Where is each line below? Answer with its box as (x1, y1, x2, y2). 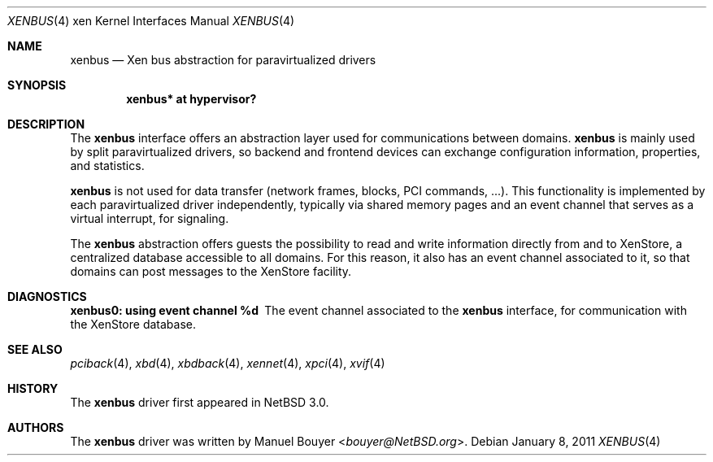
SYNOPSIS (7, 78, 67, 92)
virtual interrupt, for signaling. (70, 211, 229, 225)
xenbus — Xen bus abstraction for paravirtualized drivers (70, 53, 376, 67)
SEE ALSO (7, 342, 63, 356)
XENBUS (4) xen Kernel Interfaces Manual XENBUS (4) (7, 14, 295, 28)
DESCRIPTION (7, 117, 85, 131)
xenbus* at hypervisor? (126, 92, 257, 106)
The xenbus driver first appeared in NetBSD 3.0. (70, 395, 329, 409)
